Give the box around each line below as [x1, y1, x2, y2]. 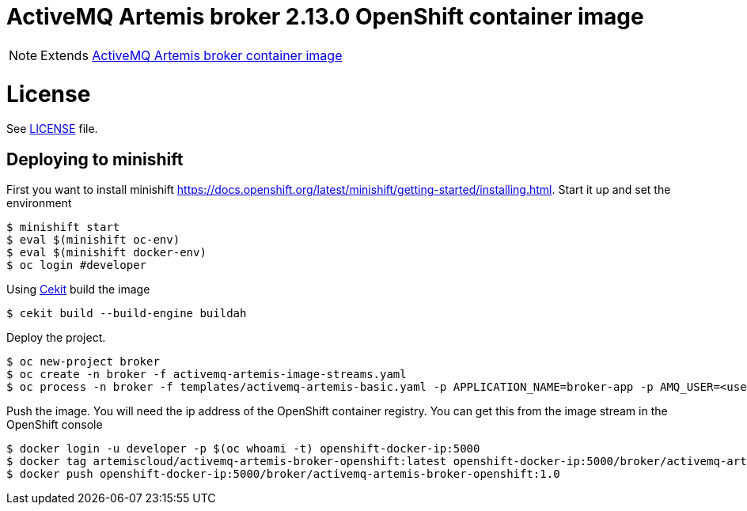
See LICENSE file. [6, 122, 98, 136]
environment [6, 196, 72, 210]
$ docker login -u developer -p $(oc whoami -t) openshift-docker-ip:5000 [6, 442, 480, 456]
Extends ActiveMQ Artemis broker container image [40, 47, 343, 63]
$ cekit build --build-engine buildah [6, 307, 247, 320]
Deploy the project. [6, 331, 106, 345]
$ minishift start [6, 221, 120, 234]
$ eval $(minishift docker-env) [6, 246, 207, 259]
